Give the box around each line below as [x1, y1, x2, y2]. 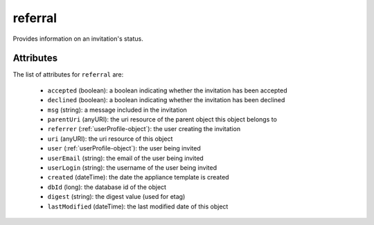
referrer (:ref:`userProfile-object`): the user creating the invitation [47, 125, 241, 133]
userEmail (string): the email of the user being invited [47, 154, 204, 162]
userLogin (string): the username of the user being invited [47, 163, 217, 172]
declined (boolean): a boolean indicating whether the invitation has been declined [47, 96, 285, 104]
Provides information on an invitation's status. [12, 35, 143, 43]
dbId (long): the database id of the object [47, 183, 166, 191]
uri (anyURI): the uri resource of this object [47, 135, 173, 143]
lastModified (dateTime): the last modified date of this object [47, 202, 229, 211]
